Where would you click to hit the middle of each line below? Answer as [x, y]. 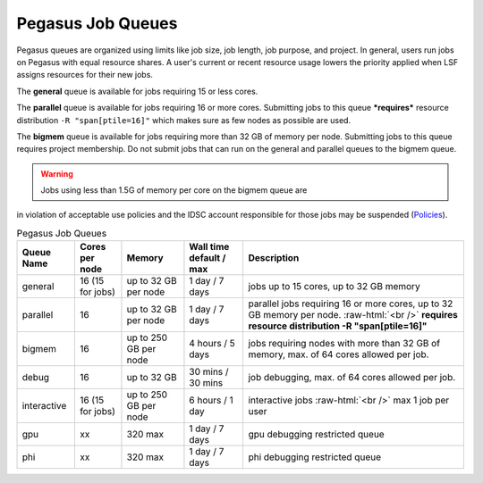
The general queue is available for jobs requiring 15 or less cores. [137, 91]
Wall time [209, 247]
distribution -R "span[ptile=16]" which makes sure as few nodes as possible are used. [184, 120]
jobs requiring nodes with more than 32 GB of [344, 344]
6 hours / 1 [211, 400]
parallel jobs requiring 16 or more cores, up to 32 [351, 304]
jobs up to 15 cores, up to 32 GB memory [334, 287]
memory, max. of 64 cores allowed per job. [339, 354]
